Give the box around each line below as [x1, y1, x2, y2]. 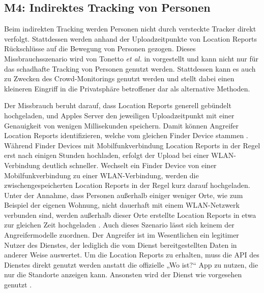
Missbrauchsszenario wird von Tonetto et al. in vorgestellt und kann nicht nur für [4, 53, 259, 63]
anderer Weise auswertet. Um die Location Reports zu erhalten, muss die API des [4, 249, 259, 260]
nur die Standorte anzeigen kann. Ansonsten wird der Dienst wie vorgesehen [4, 269, 242, 280]
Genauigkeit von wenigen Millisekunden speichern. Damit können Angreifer [4, 120, 239, 131]
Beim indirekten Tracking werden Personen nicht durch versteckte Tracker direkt [4, 23, 256, 34]
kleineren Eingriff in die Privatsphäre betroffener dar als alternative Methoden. [4, 83, 250, 93]
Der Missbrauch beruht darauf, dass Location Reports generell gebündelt [4, 100, 231, 111]
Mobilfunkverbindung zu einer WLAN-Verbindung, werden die [4, 170, 199, 180]
